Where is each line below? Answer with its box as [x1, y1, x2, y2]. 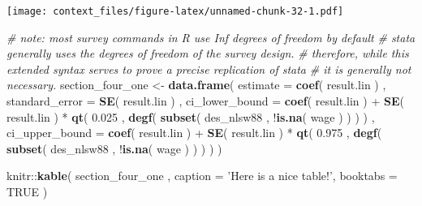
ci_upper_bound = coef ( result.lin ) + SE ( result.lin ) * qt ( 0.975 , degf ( [6, 124, 382, 141]
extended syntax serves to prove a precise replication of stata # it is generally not [6, 60, 411, 77]
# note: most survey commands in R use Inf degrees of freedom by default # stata [6, 28, 416, 45]
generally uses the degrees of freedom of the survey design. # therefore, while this [6, 45, 409, 62]
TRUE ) [6, 183, 48, 200]
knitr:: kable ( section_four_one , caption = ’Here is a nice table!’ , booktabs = [6, 167, 398, 184]
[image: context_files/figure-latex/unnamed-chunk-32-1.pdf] [6, 6, 344, 17]
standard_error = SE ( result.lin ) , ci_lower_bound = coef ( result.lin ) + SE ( [6, 92, 404, 109]
